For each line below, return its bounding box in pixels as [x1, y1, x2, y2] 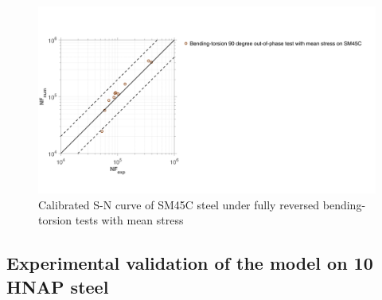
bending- [322, 196, 366, 212]
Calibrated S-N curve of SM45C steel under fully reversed [38, 196, 320, 212]
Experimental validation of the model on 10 [6, 251, 373, 275]
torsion [38, 212, 72, 228]
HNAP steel [6, 274, 109, 298]
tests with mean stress [75, 212, 184, 228]
